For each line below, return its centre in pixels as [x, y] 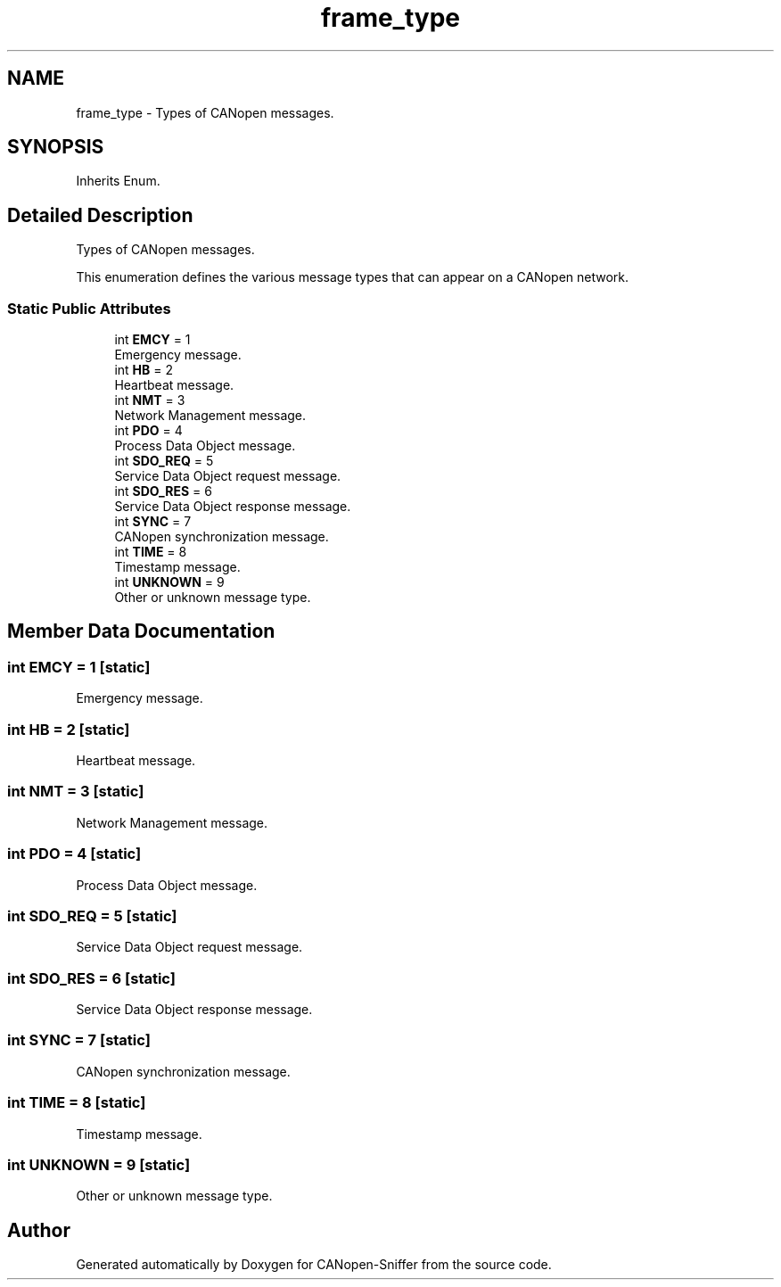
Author [39, 1230]
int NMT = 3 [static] [76, 792]
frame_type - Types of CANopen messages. [205, 112]
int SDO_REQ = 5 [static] [92, 916]
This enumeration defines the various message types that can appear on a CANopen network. [353, 277]
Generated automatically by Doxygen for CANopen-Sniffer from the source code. [314, 1265]
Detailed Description [100, 215]
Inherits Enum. [118, 181]
